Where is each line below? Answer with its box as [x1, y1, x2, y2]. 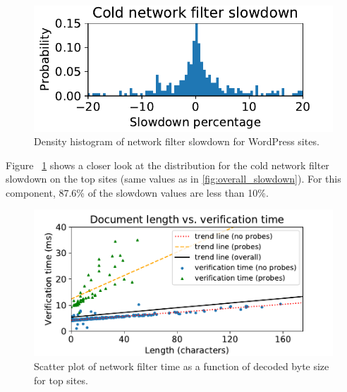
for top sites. [34, 372, 88, 387]
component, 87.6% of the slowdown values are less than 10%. [6, 185, 269, 200]
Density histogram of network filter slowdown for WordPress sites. [34, 134, 319, 149]
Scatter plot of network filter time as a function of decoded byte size [34, 359, 329, 374]
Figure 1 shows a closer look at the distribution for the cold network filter [6, 157, 329, 172]
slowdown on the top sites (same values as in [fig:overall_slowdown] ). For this [6, 171, 341, 186]
